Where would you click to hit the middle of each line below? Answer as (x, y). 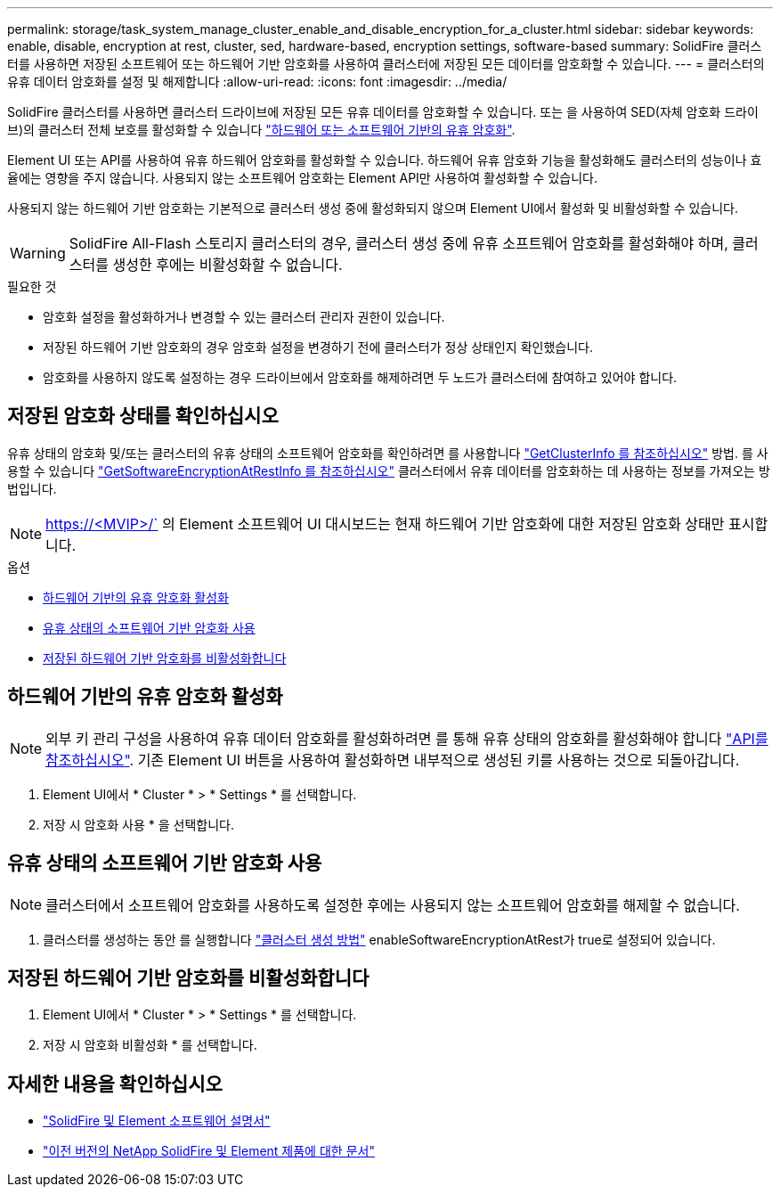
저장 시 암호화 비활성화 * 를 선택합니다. (150, 1045)
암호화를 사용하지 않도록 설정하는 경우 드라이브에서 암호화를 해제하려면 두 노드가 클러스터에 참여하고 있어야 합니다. (360, 377)
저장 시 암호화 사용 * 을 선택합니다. (138, 824)
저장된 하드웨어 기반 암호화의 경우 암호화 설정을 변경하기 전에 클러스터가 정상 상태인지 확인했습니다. (318, 347)
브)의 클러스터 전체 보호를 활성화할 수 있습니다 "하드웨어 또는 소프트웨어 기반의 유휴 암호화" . (261, 130)
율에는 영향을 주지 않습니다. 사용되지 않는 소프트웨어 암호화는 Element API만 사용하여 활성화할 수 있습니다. (302, 178)
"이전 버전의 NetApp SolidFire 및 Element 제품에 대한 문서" (209, 1151)
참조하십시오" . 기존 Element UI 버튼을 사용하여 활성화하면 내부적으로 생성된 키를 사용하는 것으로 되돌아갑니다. (393, 760)
